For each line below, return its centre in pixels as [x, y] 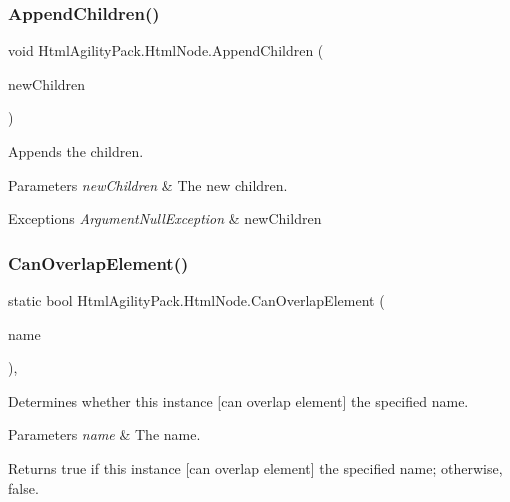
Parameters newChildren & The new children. [148, 184]
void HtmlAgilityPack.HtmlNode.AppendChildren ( [166, 50]
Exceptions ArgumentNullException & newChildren [165, 218]
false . [23, 487]
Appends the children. [76, 151]
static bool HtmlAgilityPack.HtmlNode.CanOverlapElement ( [196, 300]
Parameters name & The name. [104, 434]
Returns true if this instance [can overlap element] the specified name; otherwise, [255, 467]
